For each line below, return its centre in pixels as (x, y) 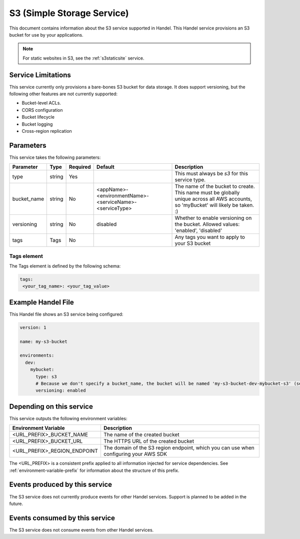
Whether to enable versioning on (213, 218)
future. (16, 503)
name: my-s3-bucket (43, 341)
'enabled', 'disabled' (198, 230)
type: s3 (46, 376)
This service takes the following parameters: (55, 157)
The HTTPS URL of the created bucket (149, 441)
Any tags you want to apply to (210, 237)
